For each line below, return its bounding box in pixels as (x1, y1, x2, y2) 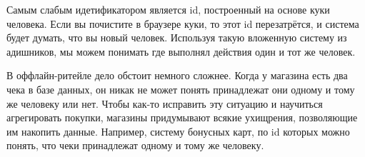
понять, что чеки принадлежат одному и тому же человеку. (6, 138, 264, 153)
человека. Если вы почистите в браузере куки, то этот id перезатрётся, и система (6, 16, 359, 31)
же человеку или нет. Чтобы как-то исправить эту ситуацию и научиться (6, 96, 323, 111)
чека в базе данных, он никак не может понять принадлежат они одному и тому (6, 81, 355, 96)
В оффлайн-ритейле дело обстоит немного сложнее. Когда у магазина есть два (6, 68, 348, 83)
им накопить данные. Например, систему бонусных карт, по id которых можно (6, 123, 350, 138)
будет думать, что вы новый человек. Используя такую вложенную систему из (6, 30, 347, 45)
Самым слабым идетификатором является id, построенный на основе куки (6, 2, 330, 16)
